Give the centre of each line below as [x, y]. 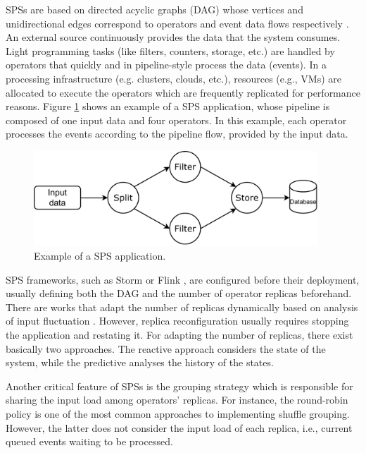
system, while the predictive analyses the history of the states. [140, 362]
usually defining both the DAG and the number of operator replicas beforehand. [179, 293]
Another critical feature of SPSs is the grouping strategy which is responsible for [179, 386]
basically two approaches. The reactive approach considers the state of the [166, 348]
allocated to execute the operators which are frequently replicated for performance [183, 92]
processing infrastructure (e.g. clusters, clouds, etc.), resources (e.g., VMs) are [173, 78]
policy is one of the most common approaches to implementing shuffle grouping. [178, 413]
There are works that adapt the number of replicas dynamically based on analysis [182, 307]
